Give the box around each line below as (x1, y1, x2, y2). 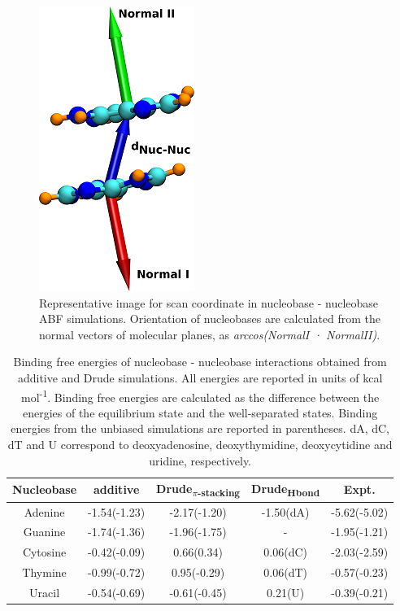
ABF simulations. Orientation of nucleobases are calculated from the (39, 310, 381, 327)
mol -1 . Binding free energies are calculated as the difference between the (20, 386, 380, 405)
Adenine (24, 503, 65, 520)
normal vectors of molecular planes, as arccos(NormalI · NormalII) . (39, 325, 380, 343)
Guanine (23, 523, 66, 540)
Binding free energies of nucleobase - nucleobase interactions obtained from (13, 353, 387, 370)
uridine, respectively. (149, 452, 252, 469)
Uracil (29, 583, 60, 600)
